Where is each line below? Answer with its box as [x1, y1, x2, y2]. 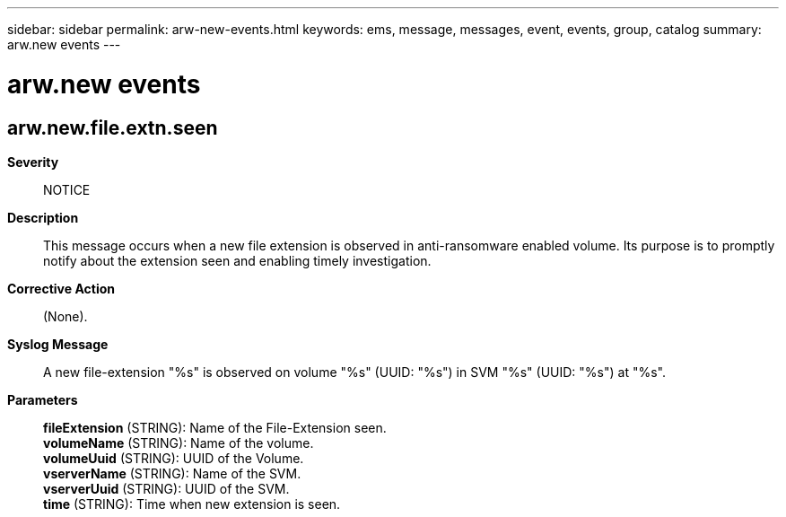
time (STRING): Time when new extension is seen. [43, 495, 341, 512]
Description [7, 209, 79, 225]
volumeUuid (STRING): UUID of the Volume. [43, 450, 304, 466]
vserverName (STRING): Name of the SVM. [43, 465, 301, 481]
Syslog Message [7, 336, 109, 352]
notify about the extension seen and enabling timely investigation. [43, 252, 432, 268]
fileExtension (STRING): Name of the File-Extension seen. [43, 419, 387, 435]
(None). [43, 308, 88, 324]
